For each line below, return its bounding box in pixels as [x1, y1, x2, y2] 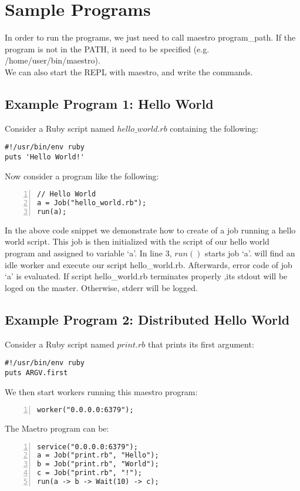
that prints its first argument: [147, 338, 254, 350]
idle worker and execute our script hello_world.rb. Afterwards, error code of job [5, 258, 292, 270]
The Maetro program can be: [5, 422, 109, 434]
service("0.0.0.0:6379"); [37, 442, 138, 451]
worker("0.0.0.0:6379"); [37, 406, 134, 415]
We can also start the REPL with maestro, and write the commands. [5, 65, 253, 78]
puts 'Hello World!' [5, 152, 85, 161]
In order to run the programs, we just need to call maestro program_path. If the [5, 31, 296, 44]
